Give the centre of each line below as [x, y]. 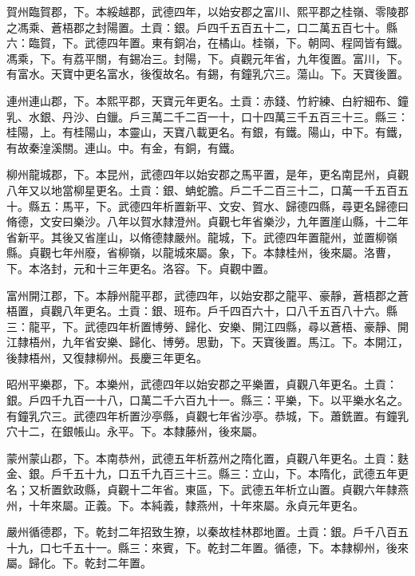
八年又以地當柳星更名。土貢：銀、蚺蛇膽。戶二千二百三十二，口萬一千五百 [202, 189]
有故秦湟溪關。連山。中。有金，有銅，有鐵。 [124, 147]
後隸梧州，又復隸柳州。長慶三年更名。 [107, 357]
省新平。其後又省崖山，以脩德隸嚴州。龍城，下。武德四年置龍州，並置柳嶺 [202, 237]
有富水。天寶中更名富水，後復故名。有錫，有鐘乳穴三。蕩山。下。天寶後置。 [207, 74]
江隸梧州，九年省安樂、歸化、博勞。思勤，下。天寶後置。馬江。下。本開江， [207, 342]
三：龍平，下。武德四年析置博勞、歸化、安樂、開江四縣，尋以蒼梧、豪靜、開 [207, 326]
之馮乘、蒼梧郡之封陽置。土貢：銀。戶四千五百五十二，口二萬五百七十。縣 [202, 27]
